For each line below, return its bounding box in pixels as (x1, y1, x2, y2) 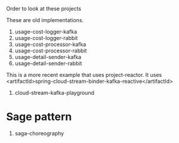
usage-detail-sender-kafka (14, 54, 82, 60)
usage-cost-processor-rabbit (14, 47, 87, 54)
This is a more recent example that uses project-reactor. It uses (6, 71, 162, 78)
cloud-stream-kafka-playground (14, 89, 94, 96)
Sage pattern (6, 110, 72, 124)
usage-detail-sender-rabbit (14, 60, 82, 67)
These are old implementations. (6, 17, 84, 23)
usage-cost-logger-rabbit (14, 35, 78, 41)
